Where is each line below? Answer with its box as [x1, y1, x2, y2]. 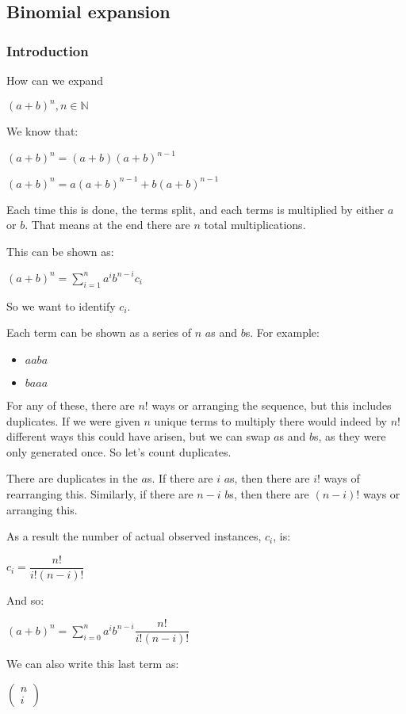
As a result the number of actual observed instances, [6, 528, 262, 544]
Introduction [6, 40, 89, 60]
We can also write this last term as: [6, 655, 179, 672]
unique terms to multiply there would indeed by [154, 412, 387, 429]
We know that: [6, 123, 79, 139]
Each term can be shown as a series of [6, 324, 192, 341]
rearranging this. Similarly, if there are [6, 485, 193, 502]
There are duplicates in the [6, 470, 138, 487]
